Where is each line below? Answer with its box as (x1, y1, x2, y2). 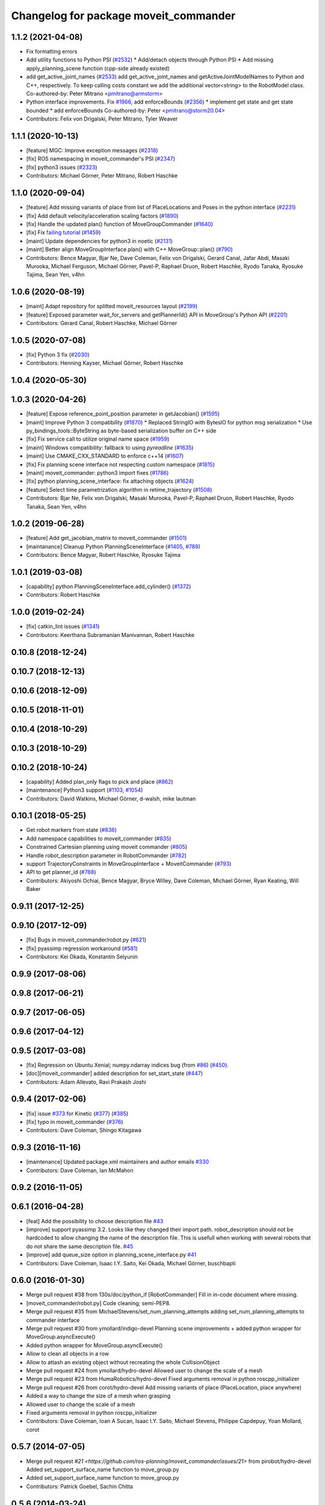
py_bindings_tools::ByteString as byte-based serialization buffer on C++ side (26, 427, 217, 434)
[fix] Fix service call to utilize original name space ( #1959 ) (26, 435, 170, 442)
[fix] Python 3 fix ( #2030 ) (26, 351, 90, 358)
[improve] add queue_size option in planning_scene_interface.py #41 (26, 1251, 197, 1258)
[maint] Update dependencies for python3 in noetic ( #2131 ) (26, 237, 173, 244)
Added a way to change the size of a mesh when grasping (26, 1392, 171, 1400)
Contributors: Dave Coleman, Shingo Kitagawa (26, 1126, 141, 1134)
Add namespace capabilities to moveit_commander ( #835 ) (26, 834, 172, 842)
